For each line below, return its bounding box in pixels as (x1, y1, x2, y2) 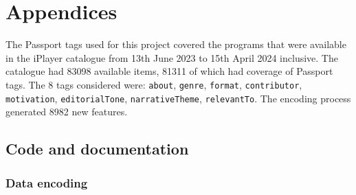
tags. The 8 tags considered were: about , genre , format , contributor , (5, 77, 302, 91)
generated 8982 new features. (5, 104, 128, 119)
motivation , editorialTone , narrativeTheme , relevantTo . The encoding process (5, 91, 351, 105)
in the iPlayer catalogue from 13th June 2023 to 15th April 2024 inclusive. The (5, 50, 338, 65)
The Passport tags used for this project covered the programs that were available (5, 37, 346, 51)
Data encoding (5, 174, 88, 191)
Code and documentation (5, 138, 189, 159)
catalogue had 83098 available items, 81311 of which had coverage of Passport (5, 64, 333, 78)
